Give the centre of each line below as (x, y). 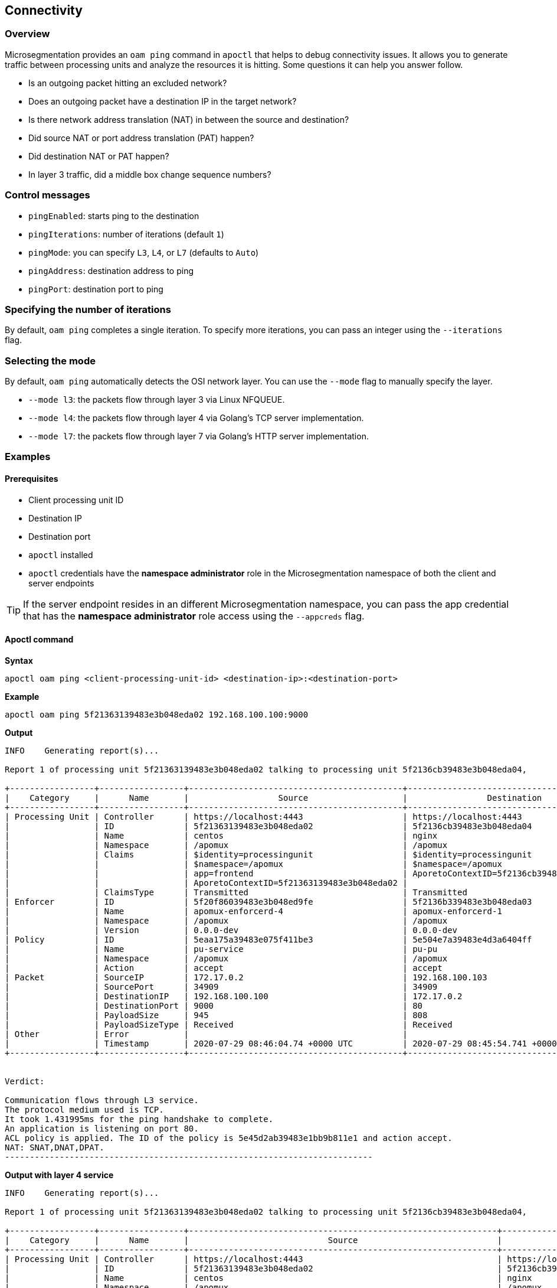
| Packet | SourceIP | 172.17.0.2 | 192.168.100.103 (246, 977)
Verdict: (25, 1081)
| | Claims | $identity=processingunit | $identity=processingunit (268, 854)
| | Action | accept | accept (224, 968)
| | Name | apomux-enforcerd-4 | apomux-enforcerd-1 (253, 911)
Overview (27, 34)
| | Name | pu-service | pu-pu (221, 949)
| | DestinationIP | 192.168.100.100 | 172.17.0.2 (234, 996)
